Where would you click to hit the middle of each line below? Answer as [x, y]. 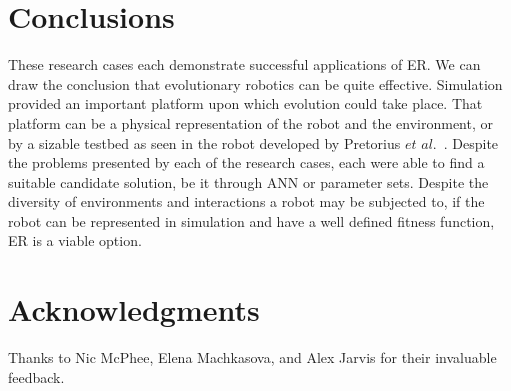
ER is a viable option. [75, 240]
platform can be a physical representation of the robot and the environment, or [250, 122]
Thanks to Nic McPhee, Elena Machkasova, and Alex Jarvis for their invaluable [252, 357]
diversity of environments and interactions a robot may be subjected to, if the [246, 201]
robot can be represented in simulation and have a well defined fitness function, [251, 220]
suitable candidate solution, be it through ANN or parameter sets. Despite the [248, 181]
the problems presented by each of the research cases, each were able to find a [246, 162]
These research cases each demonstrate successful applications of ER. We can [244, 64]
